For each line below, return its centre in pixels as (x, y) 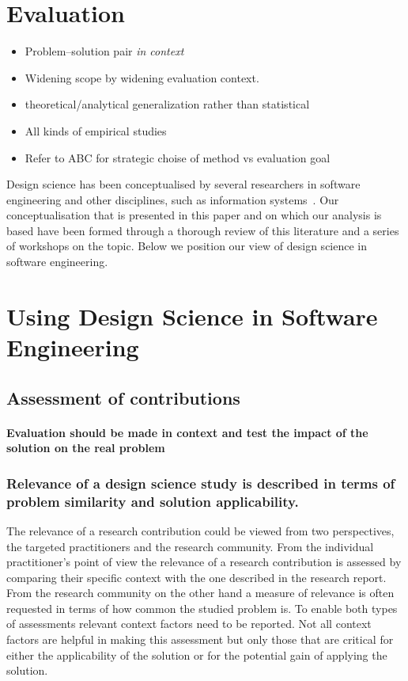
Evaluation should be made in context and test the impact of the (187, 432)
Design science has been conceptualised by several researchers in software (183, 184)
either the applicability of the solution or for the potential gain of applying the (197, 654)
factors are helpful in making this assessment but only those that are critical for (200, 639)
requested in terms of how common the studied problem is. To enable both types (202, 608)
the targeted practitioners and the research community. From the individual (190, 546)
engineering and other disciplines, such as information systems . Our (173, 199)
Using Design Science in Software (192, 316)
